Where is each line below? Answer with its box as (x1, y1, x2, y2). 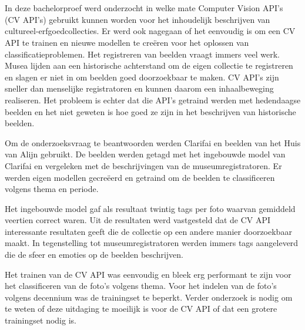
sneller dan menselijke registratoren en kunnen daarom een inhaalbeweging (5, 82, 274, 95)
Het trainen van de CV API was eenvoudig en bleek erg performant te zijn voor (5, 268, 291, 280)
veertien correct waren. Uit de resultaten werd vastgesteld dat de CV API (5, 214, 271, 226)
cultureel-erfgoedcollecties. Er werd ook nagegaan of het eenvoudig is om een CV (5, 25, 296, 37)
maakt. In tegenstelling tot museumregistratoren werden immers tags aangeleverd (5, 237, 299, 249)
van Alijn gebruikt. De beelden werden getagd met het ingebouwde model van (5, 148, 286, 160)
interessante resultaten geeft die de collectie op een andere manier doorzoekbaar (5, 225, 292, 237)
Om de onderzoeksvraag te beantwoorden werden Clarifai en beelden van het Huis (5, 136, 301, 149)
